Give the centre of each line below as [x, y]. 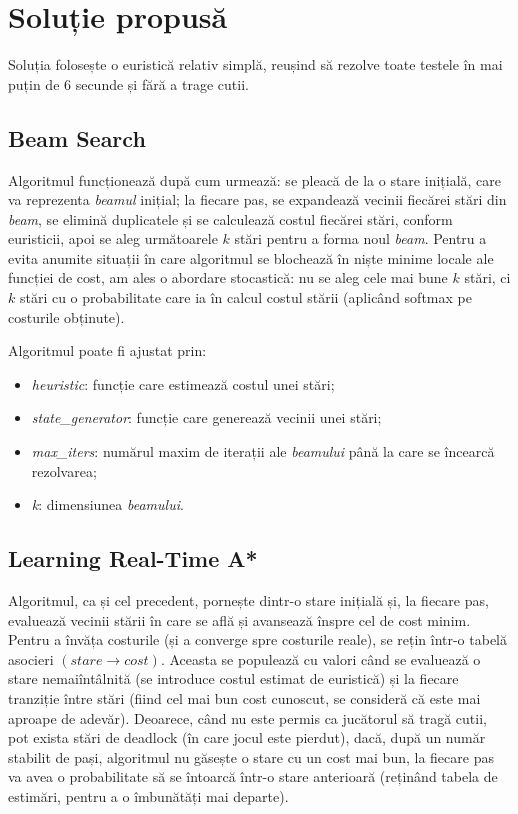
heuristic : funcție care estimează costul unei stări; [183, 383]
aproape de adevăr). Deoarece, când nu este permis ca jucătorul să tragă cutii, [247, 717]
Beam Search [77, 137]
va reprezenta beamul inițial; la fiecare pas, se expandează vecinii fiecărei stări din [257, 199]
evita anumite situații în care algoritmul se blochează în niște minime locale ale [251, 257]
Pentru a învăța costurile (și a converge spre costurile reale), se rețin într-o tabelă [258, 639]
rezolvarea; [64, 470]
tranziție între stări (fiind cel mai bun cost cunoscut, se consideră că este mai [244, 698]
